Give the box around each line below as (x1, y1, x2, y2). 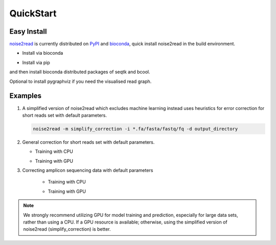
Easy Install (9, 27, 47, 36)
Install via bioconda (22, 50, 63, 56)
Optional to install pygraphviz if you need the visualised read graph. (9, 78, 152, 84)
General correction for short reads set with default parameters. (22, 139, 155, 145)
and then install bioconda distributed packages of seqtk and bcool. (9, 69, 150, 75)
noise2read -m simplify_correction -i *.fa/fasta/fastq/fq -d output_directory (33, 126, 238, 131)
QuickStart (9, 8, 57, 19)
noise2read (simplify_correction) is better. (23, 226, 111, 232)
